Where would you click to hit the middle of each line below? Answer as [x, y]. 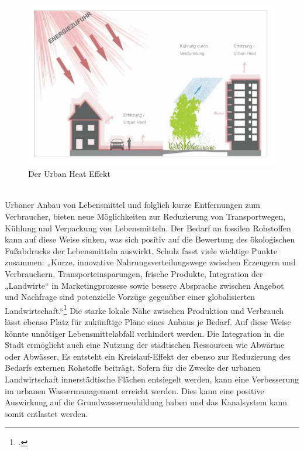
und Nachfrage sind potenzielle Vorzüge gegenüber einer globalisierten [130, 297]
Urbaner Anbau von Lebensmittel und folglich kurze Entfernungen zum [133, 205]
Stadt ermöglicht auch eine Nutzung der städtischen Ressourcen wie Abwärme [145, 345]
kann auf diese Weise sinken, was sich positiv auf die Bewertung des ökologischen [150, 239]
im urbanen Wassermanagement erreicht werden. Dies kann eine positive [134, 390]
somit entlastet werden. [46, 413]
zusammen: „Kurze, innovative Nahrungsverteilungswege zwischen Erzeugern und [150, 262]
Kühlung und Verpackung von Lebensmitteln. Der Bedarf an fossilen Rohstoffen [148, 228]
